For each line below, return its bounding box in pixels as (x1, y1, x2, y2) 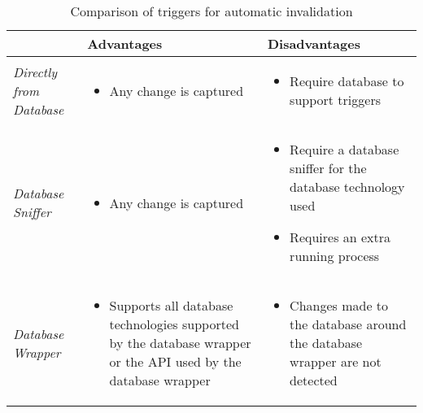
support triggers (290, 90, 381, 109)
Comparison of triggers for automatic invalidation (70, 2, 353, 20)
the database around (290, 315, 407, 333)
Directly (13, 62, 58, 81)
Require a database (290, 140, 399, 159)
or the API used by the (109, 352, 242, 371)
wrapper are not (290, 352, 382, 371)
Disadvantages (267, 34, 360, 53)
